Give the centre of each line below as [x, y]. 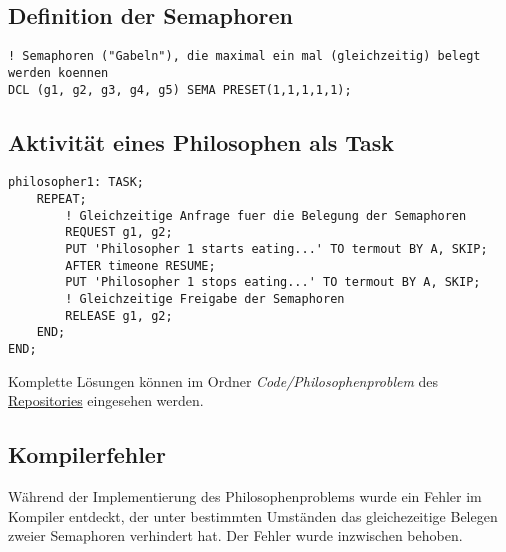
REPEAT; [61, 199]
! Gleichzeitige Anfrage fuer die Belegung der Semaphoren [266, 215]
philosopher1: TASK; [76, 182]
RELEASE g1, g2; [119, 315]
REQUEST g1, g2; [119, 232]
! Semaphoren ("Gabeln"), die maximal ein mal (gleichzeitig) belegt [244, 56]
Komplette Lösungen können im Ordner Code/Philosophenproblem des [223, 380]
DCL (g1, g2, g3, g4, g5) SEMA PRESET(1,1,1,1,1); [180, 89]
